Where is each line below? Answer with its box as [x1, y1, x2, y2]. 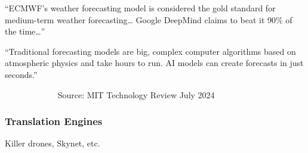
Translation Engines [5, 114, 103, 129]
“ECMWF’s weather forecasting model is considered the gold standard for [5, 2, 276, 14]
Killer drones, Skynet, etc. [5, 137, 100, 149]
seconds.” [5, 68, 38, 80]
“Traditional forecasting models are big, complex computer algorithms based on [5, 45, 296, 57]
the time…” [5, 25, 45, 38]
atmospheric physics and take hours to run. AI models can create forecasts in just [5, 57, 304, 69]
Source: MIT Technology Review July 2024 [57, 88, 215, 101]
